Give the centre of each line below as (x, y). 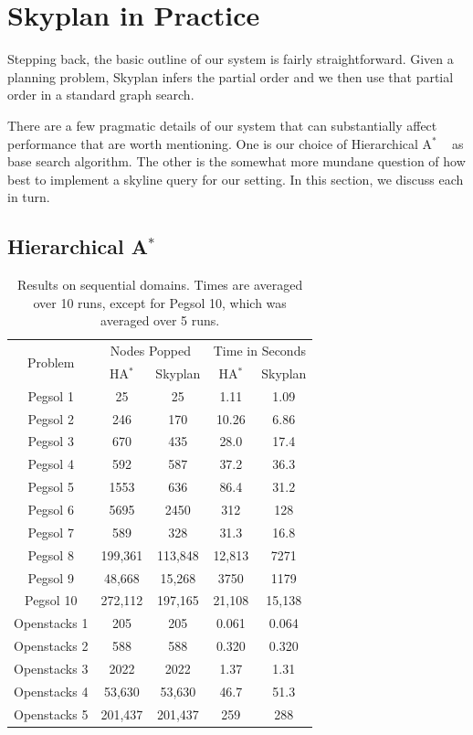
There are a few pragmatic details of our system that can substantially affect (222, 125)
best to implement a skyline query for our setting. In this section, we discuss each (236, 179)
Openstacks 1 (51, 623)
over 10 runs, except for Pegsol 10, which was (160, 302)
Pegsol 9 (51, 577)
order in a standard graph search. (101, 95)
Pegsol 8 (51, 554)
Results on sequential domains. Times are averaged (160, 285)
